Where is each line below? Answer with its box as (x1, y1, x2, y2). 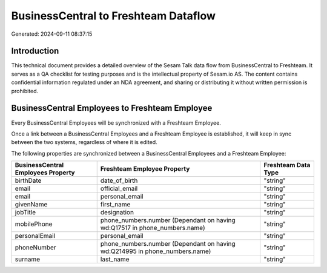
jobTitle (15, 208, 36, 217)
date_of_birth (100, 176, 138, 185)
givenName (15, 200, 48, 209)
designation (100, 208, 134, 217)
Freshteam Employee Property (100, 165, 190, 173)
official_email (100, 185, 138, 193)
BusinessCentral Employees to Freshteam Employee (11, 103, 213, 113)
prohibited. (11, 87, 39, 94)
